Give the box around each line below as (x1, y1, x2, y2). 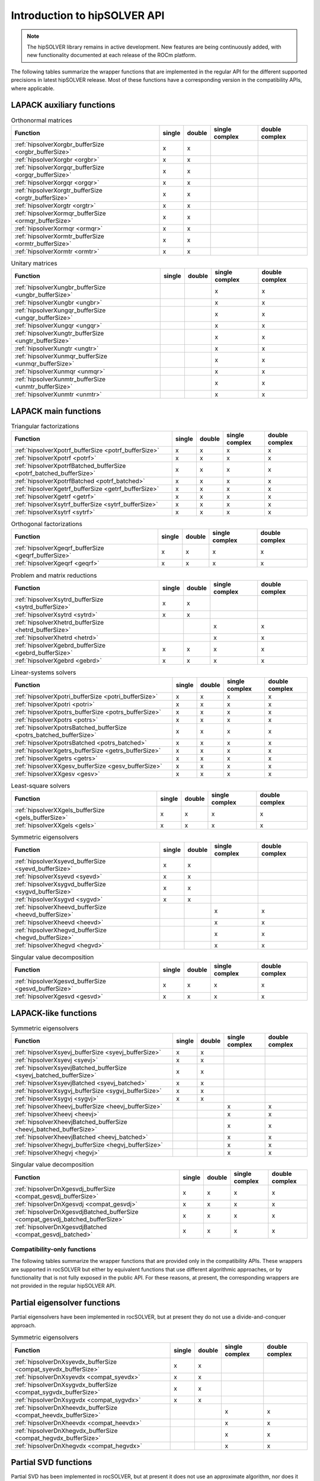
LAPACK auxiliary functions (11, 100, 116, 110)
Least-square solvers (11, 782, 71, 790)
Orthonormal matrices (11, 116, 72, 124)
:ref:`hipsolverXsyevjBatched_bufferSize (14, 1064, 127, 1072)
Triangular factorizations (11, 422, 79, 430)
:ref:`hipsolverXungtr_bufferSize (14, 329, 104, 338)
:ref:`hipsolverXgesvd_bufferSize (14, 977, 107, 986)
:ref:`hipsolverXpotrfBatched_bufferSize (14, 462, 126, 470)
